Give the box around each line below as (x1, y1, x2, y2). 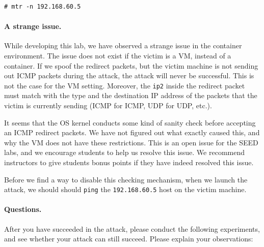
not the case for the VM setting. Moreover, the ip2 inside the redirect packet (4, 80, 245, 90)
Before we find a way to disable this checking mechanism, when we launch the (4, 174, 248, 184)
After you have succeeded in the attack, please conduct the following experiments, (4, 223, 260, 234)
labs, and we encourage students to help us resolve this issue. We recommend (4, 147, 245, 158)
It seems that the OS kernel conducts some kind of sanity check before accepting (4, 117, 256, 128)
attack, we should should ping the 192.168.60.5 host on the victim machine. (4, 184, 247, 195)
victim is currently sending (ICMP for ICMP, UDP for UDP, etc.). (4, 100, 212, 111)
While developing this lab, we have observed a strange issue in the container (4, 40, 242, 51)
